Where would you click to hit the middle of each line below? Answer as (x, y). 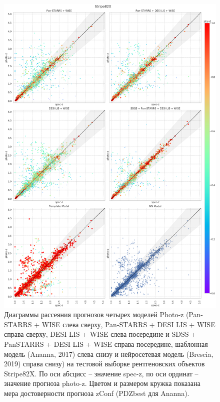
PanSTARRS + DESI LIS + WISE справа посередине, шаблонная (106, 344)
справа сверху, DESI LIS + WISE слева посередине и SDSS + (100, 334)
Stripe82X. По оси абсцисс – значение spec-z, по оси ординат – (101, 373)
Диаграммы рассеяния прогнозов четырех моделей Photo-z (94, 314)
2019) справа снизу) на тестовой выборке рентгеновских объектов (104, 364)
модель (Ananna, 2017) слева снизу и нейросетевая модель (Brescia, (109, 354)
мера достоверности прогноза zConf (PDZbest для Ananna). (97, 393)
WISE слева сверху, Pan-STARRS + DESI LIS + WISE (128, 324)
